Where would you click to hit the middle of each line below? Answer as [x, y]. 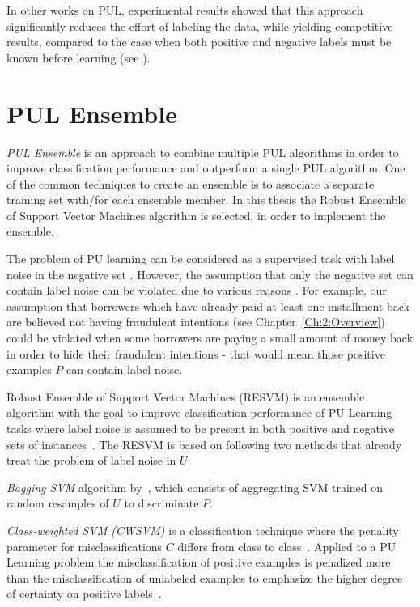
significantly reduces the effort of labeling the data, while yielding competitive [200, 25]
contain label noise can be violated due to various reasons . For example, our [197, 290]
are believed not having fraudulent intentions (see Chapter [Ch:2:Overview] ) [196, 322]
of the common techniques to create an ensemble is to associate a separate [191, 183]
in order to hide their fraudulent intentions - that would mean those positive [196, 353]
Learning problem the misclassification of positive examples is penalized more [199, 562]
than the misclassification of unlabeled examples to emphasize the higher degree [205, 577]
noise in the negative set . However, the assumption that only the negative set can [210, 274]
